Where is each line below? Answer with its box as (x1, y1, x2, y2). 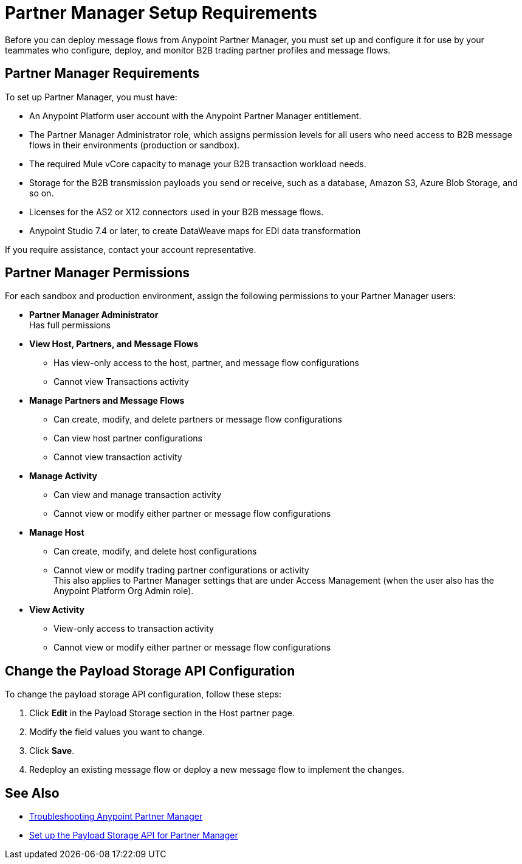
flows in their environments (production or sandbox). (29, 139, 240, 150)
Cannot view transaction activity (53, 452, 182, 463)
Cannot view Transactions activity (53, 376, 189, 387)
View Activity (29, 604, 84, 615)
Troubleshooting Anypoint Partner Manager (29, 811, 203, 822)
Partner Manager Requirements (5, 66, 200, 81)
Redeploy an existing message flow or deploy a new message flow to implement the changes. (29, 764, 405, 775)
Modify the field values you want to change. (29, 727, 205, 738)
